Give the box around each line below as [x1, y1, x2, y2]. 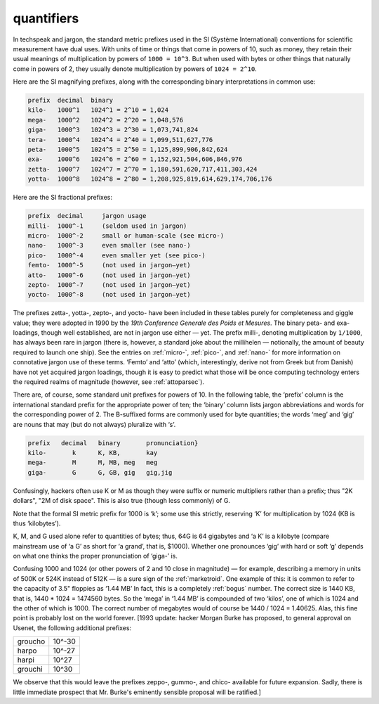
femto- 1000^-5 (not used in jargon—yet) [27, 261, 191, 269]
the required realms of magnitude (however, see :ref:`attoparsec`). [13, 378, 205, 386]
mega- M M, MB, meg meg [27, 459, 158, 467]
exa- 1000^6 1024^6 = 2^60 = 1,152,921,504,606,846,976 [27, 155, 243, 163]
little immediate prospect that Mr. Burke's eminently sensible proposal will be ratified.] [13, 688, 261, 696]
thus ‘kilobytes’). [13, 519, 61, 527]
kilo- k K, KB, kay [27, 449, 158, 456]
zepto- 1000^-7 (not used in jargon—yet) [27, 281, 191, 288]
